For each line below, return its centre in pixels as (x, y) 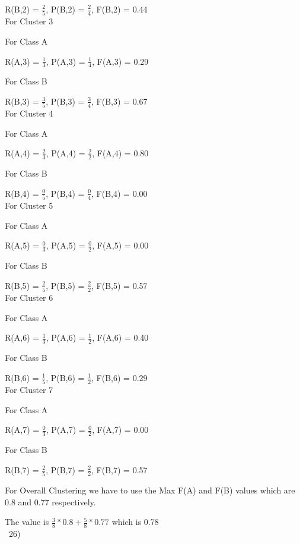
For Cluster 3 (29, 21)
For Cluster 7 (29, 389)
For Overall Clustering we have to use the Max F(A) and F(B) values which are (150, 490)
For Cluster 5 (29, 205)
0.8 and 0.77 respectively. (50, 501)
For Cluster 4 (29, 113)
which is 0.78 (135, 522)
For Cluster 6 (29, 298)
